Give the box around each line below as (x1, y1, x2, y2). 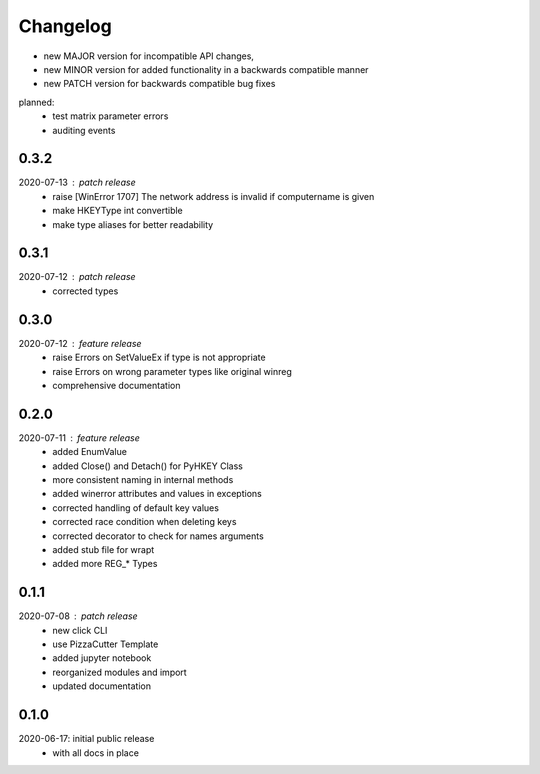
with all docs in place (52, 746, 140, 759)
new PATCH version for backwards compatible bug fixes (43, 78, 276, 90)
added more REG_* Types (52, 558, 158, 570)
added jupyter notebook (52, 652, 152, 664)
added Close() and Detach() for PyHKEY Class (52, 460, 244, 472)
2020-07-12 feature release (18, 337, 142, 349)
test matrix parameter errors (52, 110, 169, 122)
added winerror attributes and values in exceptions (52, 488, 262, 500)
